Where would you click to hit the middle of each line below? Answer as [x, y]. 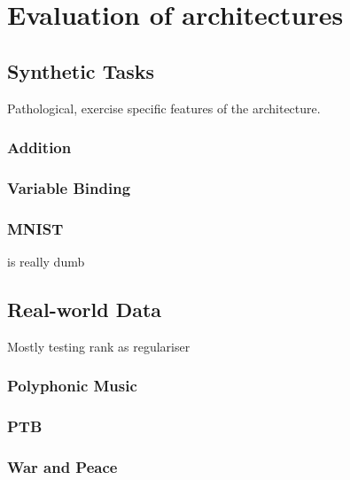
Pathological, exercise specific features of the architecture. [164, 108]
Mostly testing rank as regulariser [99, 346]
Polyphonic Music [72, 386]
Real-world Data [85, 310]
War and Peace [62, 467]
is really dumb [46, 262]
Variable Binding [69, 187]
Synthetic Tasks [81, 70]
